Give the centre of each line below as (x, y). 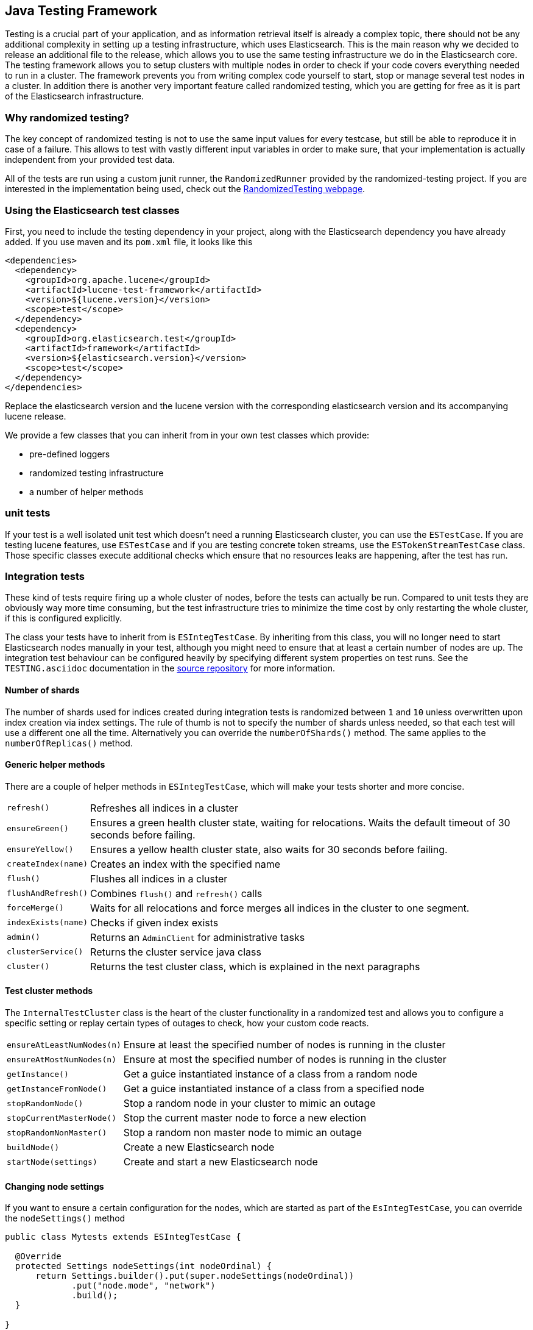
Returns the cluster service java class (176, 952)
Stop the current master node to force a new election (245, 1118)
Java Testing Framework (81, 11)
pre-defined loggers (70, 454)
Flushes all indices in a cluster (159, 878)
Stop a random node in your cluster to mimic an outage (249, 1103)
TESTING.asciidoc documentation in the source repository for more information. (170, 668)
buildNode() (33, 1147)
